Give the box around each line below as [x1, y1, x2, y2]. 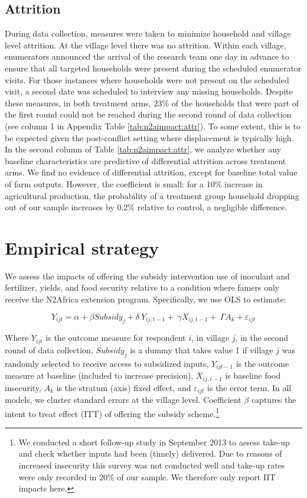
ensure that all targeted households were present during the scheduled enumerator [5, 61, 302, 74]
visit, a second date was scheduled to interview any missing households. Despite [5, 85, 293, 97]
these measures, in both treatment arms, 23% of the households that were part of [5, 96, 299, 109]
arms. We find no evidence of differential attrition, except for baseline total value [5, 166, 298, 178]
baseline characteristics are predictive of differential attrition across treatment [5, 154, 286, 167]
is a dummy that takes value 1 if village [130, 343, 273, 356]
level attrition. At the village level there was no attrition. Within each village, [5, 38, 286, 51]
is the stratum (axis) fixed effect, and [56, 381, 191, 393]
